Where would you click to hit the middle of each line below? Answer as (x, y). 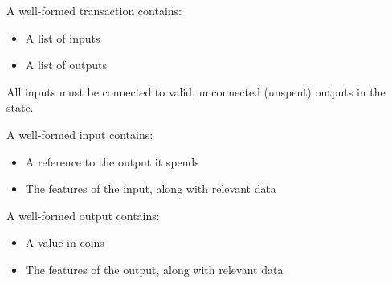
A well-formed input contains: (80, 134)
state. (20, 107)
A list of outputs (66, 65)
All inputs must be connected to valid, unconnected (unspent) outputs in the (196, 91)
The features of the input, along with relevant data (151, 189)
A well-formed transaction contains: (94, 10)
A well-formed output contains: (83, 215)
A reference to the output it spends (112, 161)
